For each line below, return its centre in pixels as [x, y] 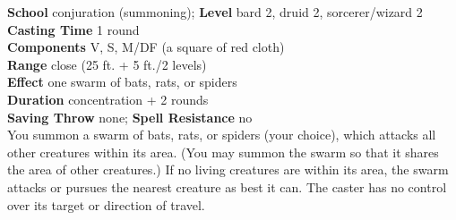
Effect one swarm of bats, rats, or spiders [122, 82]
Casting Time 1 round [73, 29]
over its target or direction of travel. [106, 204]
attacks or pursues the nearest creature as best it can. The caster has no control [227, 186]
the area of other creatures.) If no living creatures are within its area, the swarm [228, 169]
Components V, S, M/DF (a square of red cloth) [146, 47]
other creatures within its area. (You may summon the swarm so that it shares [223, 152]
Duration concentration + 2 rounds [108, 99]
